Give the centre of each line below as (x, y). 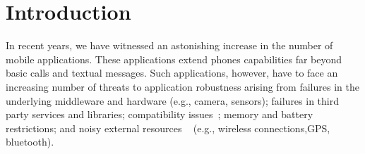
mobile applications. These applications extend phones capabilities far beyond (174, 59)
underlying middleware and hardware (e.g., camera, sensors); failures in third (172, 100)
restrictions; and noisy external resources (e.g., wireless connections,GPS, (168, 128)
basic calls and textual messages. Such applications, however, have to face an (172, 73)
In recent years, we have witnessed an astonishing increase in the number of (169, 45)
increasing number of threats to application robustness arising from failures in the (182, 86)
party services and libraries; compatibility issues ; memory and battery (160, 114)
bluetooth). (30, 142)
